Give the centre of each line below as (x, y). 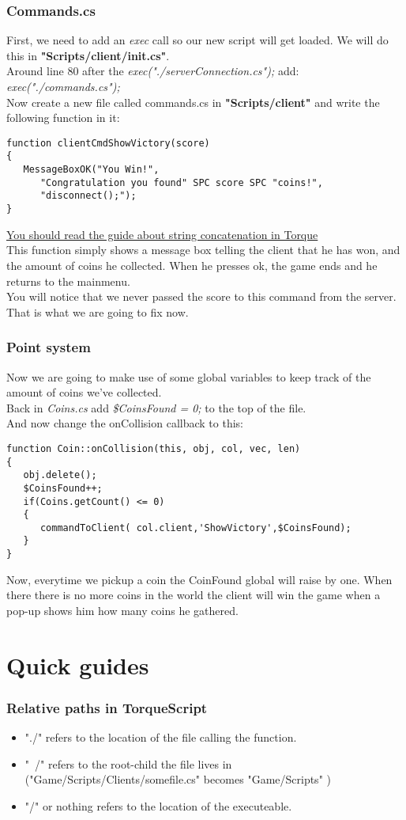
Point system (49, 347)
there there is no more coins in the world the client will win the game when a (194, 595)
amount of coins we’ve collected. (84, 392)
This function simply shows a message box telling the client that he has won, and (203, 250)
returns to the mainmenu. (68, 281)
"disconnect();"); (88, 196)
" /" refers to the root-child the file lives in (128, 763)
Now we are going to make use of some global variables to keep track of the (189, 376)
